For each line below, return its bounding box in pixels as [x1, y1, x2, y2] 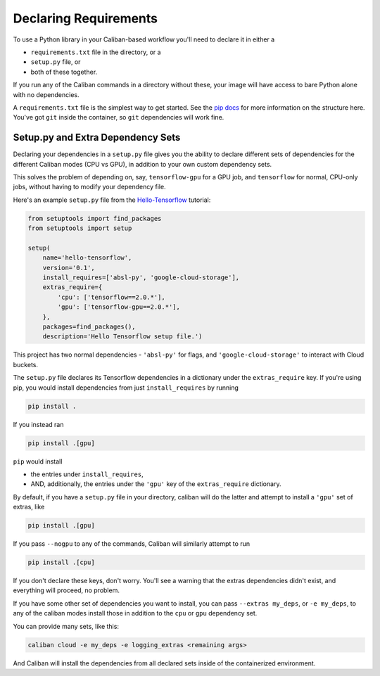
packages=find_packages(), [42, 323, 137, 331]
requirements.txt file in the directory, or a [30, 48, 161, 56]
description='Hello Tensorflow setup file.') [42, 333, 203, 340]
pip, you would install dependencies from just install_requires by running [13, 383, 239, 392]
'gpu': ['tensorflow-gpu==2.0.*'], [57, 303, 181, 311]
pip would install [13, 457, 63, 466]
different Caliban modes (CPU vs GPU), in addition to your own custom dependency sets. [13, 160, 272, 168]
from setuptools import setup [27, 224, 132, 232]
